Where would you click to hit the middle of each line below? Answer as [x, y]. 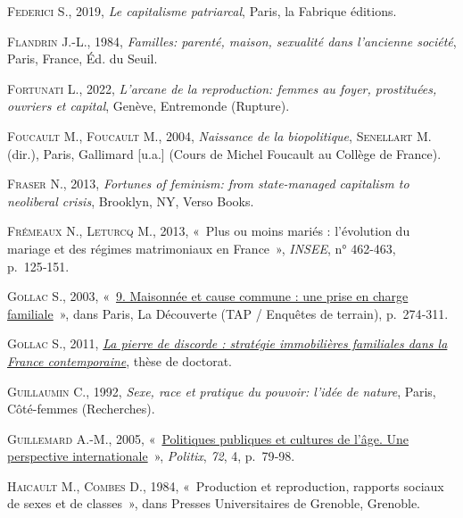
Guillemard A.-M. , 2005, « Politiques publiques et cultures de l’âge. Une [208, 438]
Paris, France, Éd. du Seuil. [83, 58]
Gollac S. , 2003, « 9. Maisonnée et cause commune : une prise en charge [208, 296]
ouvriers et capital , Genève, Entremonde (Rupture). [149, 106]
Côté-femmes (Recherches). [81, 409]
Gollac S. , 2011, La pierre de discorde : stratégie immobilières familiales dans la [227, 343]
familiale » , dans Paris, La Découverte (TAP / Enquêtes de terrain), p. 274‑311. [228, 313]
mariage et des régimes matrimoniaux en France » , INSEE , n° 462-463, [202, 248]
